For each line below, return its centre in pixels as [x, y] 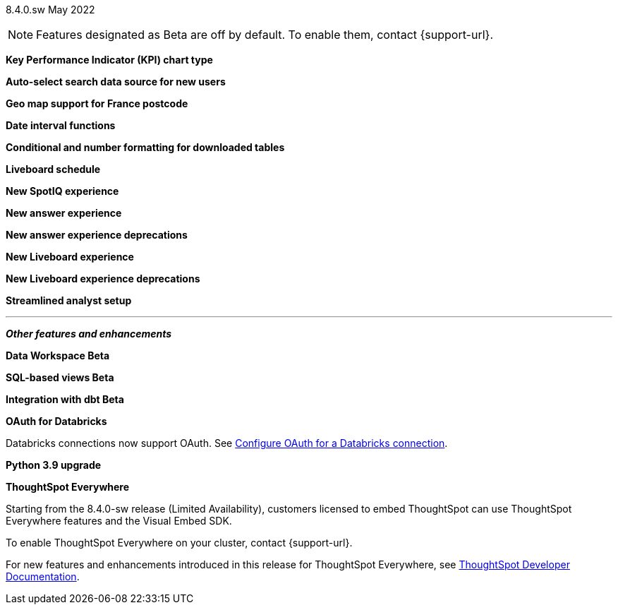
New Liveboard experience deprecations [103, 279]
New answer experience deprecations [97, 235]
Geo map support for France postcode [97, 103]
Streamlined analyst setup [69, 300]
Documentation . [43, 576]
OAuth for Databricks [56, 421]
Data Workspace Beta [58, 355]
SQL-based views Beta [60, 377]
